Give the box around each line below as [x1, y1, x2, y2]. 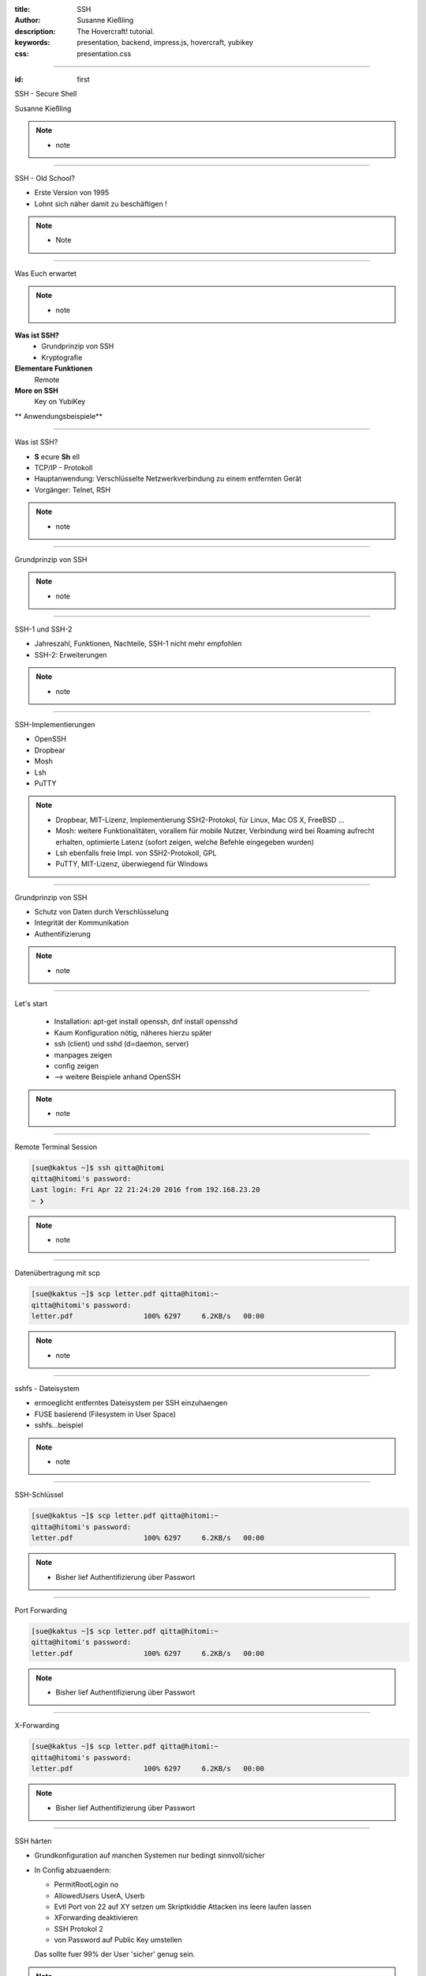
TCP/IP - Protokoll [34, 462, 93, 472]
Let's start [14, 999, 48, 1009]
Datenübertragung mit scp [14, 1269, 100, 1278]
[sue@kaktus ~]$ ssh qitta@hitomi [31, 1163, 165, 1172]
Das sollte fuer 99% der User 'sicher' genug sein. [34, 1949, 196, 1959]
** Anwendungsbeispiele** [14, 411, 103, 420]
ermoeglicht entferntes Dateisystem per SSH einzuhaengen [34, 1398, 228, 1408]
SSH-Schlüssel [14, 1490, 64, 1499]
